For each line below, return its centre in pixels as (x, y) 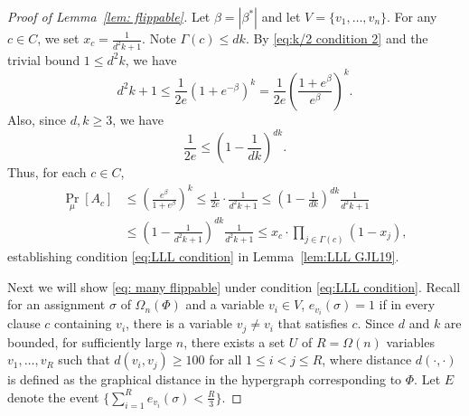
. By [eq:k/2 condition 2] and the (337, 38)
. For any (412, 16)
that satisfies (313, 323)
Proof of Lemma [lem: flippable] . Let (109, 16)
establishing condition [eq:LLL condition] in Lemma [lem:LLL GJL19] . (203, 255)
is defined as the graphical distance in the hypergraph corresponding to (205, 379)
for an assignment (56, 304)
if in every (407, 304)
